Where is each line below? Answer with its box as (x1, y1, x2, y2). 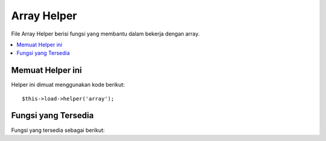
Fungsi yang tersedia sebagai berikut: (11, 127, 105, 134)
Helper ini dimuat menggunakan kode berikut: (11, 81, 125, 89)
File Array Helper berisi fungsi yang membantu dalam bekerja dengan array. (11, 30, 200, 37)
